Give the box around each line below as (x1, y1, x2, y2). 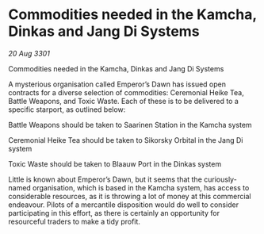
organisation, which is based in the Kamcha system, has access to (33, 182, 250, 192)
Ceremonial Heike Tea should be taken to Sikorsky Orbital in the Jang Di (8, 135, 243, 144)
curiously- (203, 175, 238, 184)
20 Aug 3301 (8, 48, 50, 58)
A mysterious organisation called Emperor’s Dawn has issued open (8, 79, 226, 89)
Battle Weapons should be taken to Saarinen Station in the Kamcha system (8, 120, 252, 129)
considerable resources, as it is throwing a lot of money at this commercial (8, 191, 251, 201)
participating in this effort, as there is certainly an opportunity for (8, 208, 220, 217)
